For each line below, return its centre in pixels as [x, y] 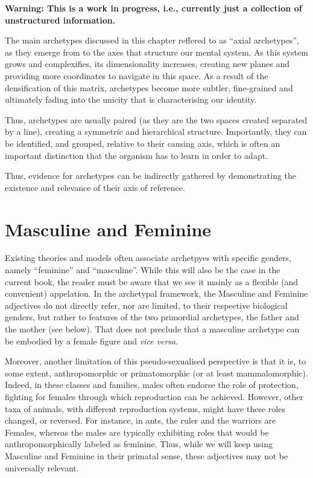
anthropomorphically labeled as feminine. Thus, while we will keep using [139, 444]
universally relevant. [42, 467]
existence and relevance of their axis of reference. [95, 187]
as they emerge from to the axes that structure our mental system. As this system [156, 52]
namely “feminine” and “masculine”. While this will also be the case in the [143, 270]
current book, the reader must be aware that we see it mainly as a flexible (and [152, 281]
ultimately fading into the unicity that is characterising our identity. [131, 99]
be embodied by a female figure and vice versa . [92, 341]
